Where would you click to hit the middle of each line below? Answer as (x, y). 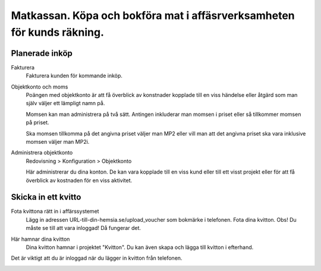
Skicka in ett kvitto (46, 197)
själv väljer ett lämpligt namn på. (65, 103)
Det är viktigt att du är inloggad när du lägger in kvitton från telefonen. (97, 258)
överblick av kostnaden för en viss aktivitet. (79, 180)
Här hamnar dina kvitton (40, 239)
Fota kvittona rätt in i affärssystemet (55, 212)
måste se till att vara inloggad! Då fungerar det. (84, 228)
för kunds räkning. (57, 32)
